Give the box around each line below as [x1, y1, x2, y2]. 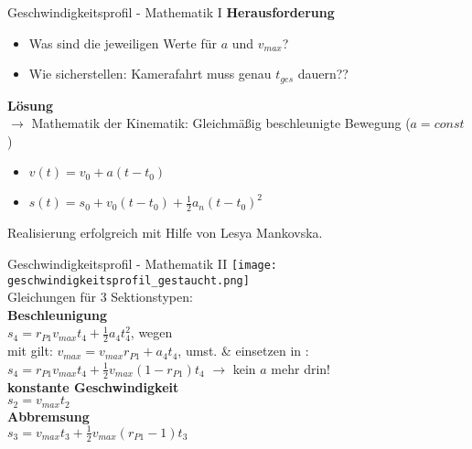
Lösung [7, 95, 54, 114]
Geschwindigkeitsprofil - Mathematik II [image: [7, 253, 278, 273]
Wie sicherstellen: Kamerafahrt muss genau [28, 64, 272, 83]
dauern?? [297, 64, 349, 83]
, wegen [130, 323, 173, 342]
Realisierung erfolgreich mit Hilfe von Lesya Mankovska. [7, 223, 323, 242]
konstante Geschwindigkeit [7, 377, 179, 396]
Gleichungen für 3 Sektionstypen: [7, 287, 193, 306]
